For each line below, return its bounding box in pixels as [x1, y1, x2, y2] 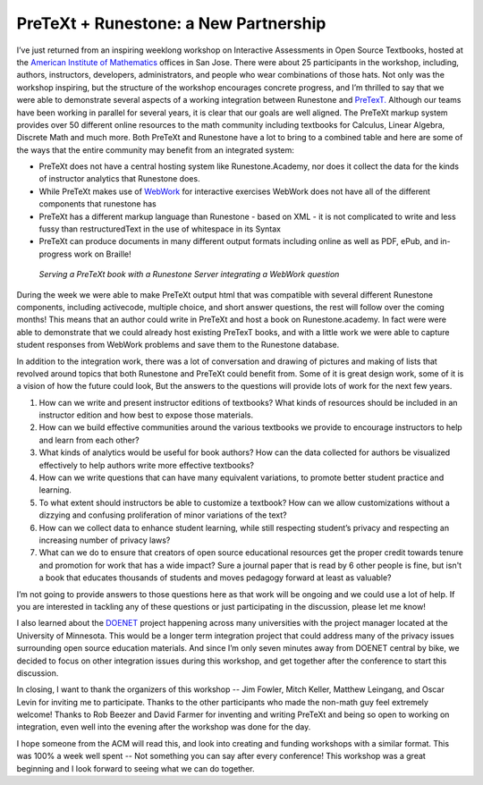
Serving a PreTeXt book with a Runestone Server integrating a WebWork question [38, 269, 340, 280]
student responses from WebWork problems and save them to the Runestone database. [16, 340, 340, 350]
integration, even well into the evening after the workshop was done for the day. [16, 722, 311, 732]
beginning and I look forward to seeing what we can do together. [16, 763, 255, 773]
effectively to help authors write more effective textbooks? [38, 460, 255, 470]
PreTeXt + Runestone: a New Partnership [16, 13, 326, 33]
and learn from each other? [38, 435, 140, 445]
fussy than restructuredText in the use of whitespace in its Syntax [38, 224, 282, 234]
